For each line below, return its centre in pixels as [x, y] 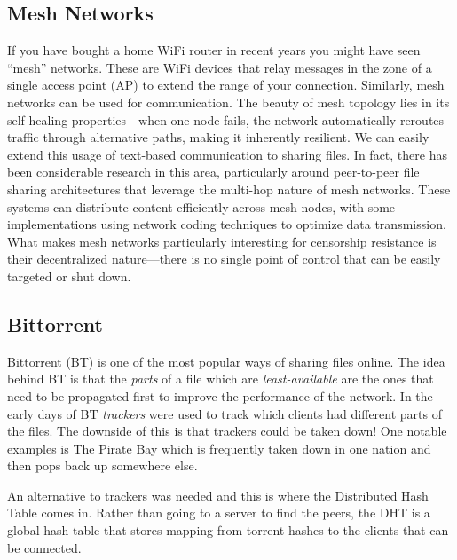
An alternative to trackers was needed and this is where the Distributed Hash [218, 495]
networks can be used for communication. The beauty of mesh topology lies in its [228, 102]
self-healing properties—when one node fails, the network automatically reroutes [226, 119]
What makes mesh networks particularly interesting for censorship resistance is [222, 241]
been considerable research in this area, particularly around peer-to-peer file [213, 172]
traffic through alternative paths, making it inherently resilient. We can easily [218, 137]
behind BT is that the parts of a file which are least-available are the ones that [221, 379]
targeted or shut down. [69, 276]
